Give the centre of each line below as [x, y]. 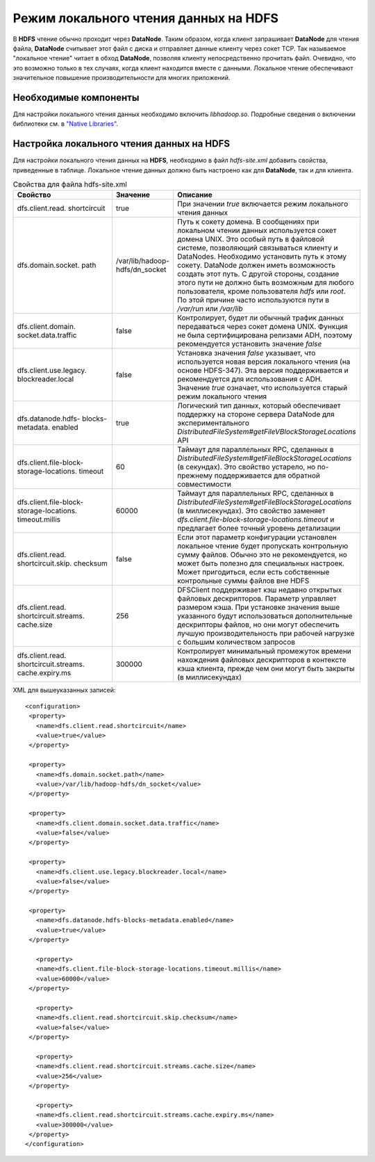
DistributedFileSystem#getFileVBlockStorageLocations [267, 432]
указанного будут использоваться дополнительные [265, 616]
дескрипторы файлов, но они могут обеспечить [258, 624]
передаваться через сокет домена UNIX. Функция [263, 327]
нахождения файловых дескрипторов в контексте [262, 660]
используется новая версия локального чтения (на [264, 362]
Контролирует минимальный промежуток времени [265, 652]
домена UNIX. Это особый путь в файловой [251, 239]
